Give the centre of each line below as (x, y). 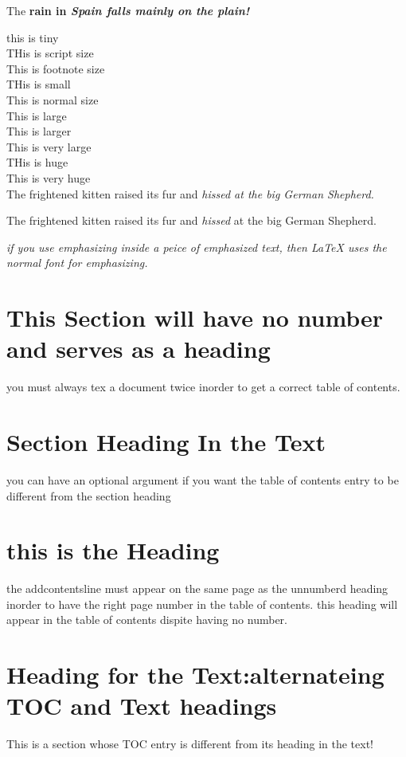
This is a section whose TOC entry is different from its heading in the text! (190, 744)
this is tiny (33, 37)
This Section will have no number (195, 318)
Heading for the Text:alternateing (195, 675)
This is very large (49, 146)
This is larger (39, 131)
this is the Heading (113, 550)
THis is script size (50, 53)
